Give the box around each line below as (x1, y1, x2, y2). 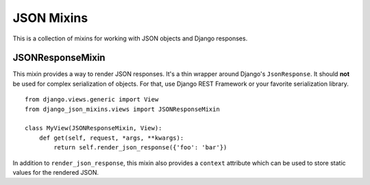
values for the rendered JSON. (12, 168, 99, 176)
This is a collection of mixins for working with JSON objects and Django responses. (12, 34, 248, 42)
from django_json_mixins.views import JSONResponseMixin (25, 105, 221, 113)
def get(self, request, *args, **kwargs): (38, 134, 184, 142)
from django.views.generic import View (25, 96, 159, 103)
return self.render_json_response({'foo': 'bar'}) (53, 144, 227, 151)
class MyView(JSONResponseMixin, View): (25, 124, 162, 132)
